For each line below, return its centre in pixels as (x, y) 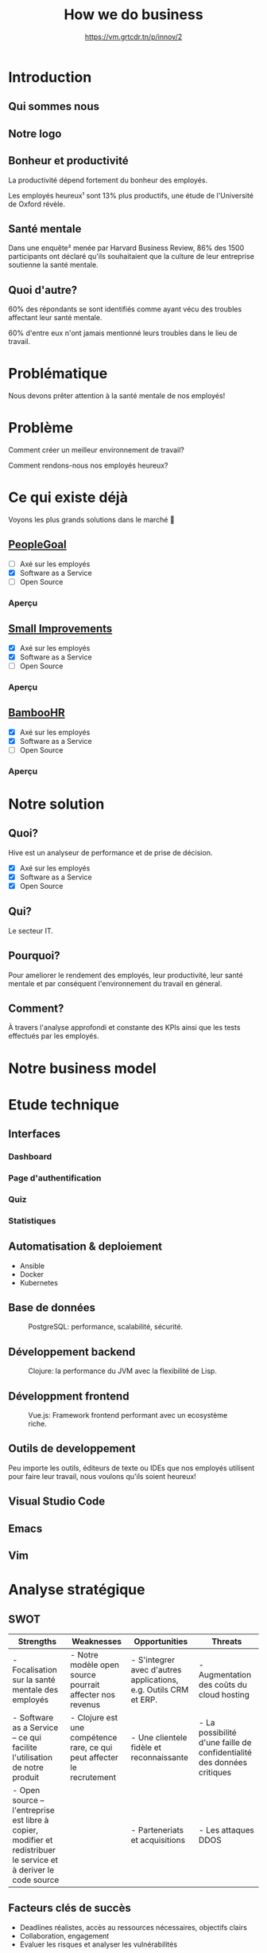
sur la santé (34, 1680)
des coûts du (223, 1685)
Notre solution (56, 804)
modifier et (33, 1840)
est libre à (31, 1820)
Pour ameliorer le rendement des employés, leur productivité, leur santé (126, 975)
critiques (215, 1772)
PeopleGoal (37, 544)
